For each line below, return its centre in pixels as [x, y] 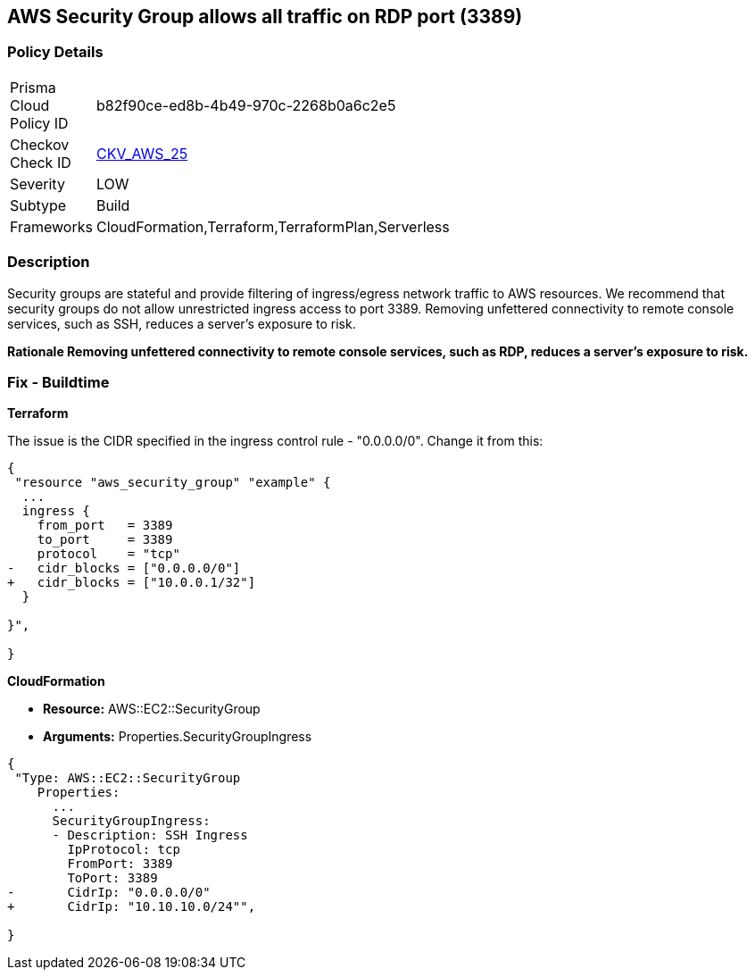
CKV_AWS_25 [142, 153]
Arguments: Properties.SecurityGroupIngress [178, 737]
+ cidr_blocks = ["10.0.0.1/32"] [132, 583]
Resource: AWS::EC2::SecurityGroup [152, 709]
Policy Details [55, 52]
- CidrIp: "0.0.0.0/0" [109, 893]
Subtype [38, 205]
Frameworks [51, 226]
